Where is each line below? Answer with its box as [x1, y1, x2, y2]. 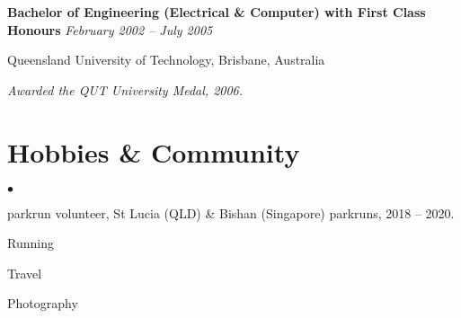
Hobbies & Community [7, 133, 300, 170]
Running [7, 234, 54, 252]
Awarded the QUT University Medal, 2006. [7, 80, 244, 99]
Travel [7, 263, 42, 282]
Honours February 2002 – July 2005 [7, 20, 213, 39]
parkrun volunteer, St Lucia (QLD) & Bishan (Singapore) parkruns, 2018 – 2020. [7, 203, 455, 222]
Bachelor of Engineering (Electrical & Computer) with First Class [7, 3, 426, 21]
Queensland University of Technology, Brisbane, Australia [7, 50, 325, 69]
